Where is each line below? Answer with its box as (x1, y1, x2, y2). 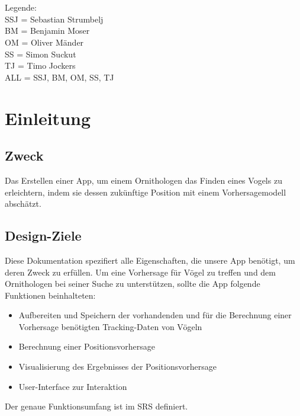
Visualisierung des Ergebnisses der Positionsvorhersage (18, 360, 217, 373)
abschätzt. (5, 197, 41, 210)
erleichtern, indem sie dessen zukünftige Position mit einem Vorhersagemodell (5, 185, 286, 198)
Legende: (5, 1, 37, 14)
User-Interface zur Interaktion (18, 380, 127, 392)
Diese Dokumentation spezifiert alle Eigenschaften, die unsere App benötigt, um (5, 254, 295, 266)
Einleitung (5, 105, 91, 130)
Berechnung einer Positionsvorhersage (18, 340, 156, 353)
